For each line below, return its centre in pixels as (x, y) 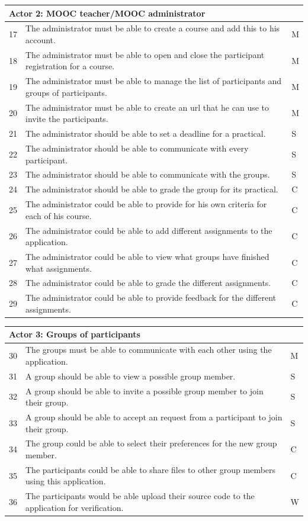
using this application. (66, 481)
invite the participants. (67, 119)
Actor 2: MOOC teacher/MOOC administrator (107, 13)
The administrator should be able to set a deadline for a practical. (146, 134)
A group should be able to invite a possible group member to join (145, 390)
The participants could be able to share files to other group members (151, 469)
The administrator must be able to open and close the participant (145, 54)
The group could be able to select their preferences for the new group (151, 443)
